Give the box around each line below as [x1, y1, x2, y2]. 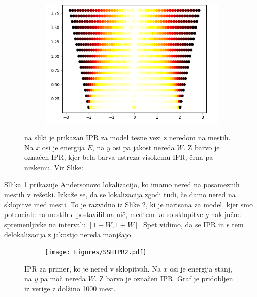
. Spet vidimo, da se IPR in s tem [139, 219, 244, 229]
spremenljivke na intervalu [4, 219, 86, 229]
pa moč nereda [40, 273, 86, 284]
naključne [211, 209, 241, 220]
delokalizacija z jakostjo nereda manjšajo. [4, 229, 133, 239]
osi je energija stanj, [170, 263, 232, 274]
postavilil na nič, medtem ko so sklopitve [76, 209, 203, 220]
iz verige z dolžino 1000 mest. [24, 283, 116, 294]
